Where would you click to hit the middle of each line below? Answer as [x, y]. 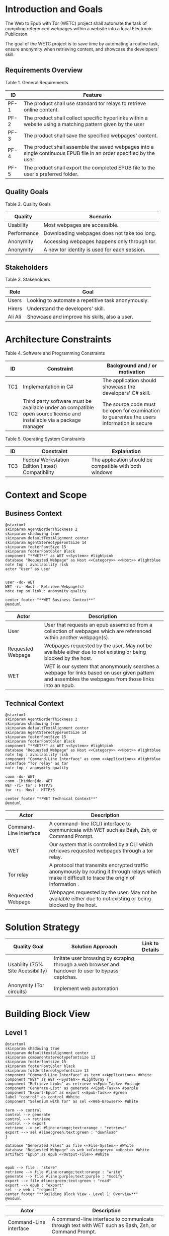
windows [102, 472]
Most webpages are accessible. [81, 225]
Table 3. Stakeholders [28, 280]
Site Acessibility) [28, 971]
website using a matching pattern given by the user [84, 124]
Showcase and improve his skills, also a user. [80, 317]
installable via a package [52, 420]
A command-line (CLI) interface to [90, 824]
